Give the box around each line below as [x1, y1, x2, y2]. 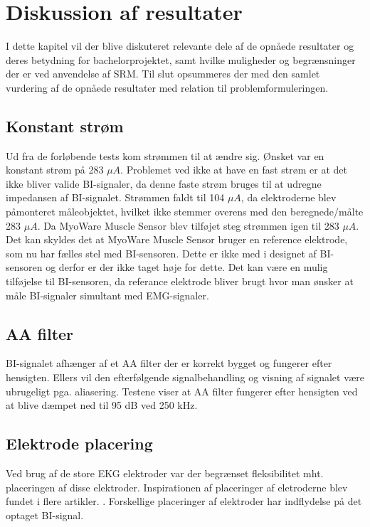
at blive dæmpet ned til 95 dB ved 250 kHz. [6, 398, 198, 412]
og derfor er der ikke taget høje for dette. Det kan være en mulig [46, 260, 328, 275]
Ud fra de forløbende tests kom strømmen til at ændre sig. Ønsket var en [6, 148, 324, 163]
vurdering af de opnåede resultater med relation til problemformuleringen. [6, 80, 329, 95]
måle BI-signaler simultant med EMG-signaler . [6, 287, 209, 302]
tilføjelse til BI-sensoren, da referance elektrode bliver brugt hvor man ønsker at [6, 274, 354, 289]
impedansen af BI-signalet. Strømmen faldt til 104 [6, 190, 225, 205]
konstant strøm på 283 [6, 162, 104, 177]
